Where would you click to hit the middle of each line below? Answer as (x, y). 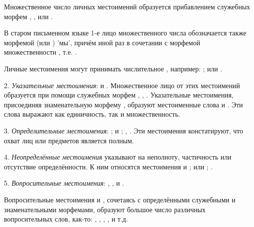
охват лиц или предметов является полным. (69, 140)
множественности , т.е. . (41, 52)
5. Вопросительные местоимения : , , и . (64, 183)
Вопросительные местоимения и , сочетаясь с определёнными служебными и (120, 199)
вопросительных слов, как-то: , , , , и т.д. (66, 219)
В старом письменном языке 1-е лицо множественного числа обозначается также (125, 33)
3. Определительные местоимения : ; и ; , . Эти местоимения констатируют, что (124, 130)
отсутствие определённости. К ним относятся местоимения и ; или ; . (109, 166)
